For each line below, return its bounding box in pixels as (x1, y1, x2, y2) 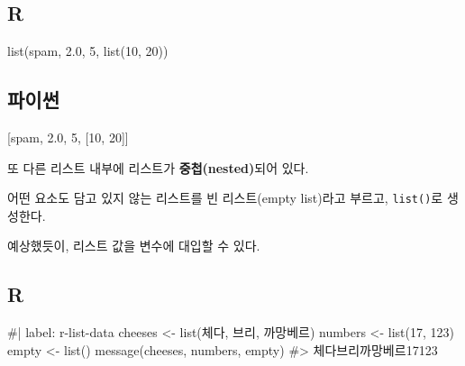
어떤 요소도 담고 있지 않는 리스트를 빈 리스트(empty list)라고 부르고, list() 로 (7, 188, 443, 207)
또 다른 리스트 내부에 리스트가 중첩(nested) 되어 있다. (7, 158, 309, 177)
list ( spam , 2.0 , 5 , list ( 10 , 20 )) (7, 41, 169, 60)
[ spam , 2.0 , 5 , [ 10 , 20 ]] (7, 128, 129, 146)
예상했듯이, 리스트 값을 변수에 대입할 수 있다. (7, 236, 260, 255)
